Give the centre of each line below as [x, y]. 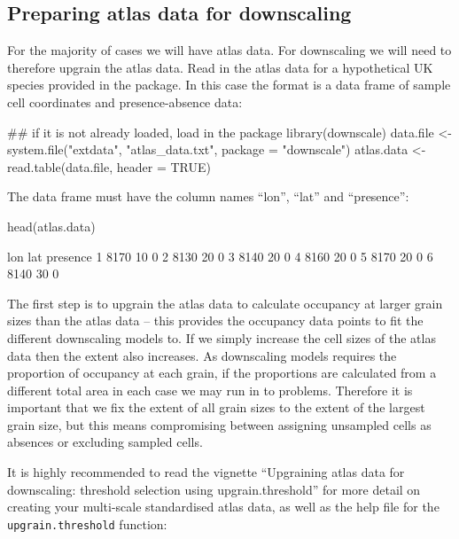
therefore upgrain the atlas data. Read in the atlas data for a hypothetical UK [220, 67]
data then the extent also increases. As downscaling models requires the [202, 355]
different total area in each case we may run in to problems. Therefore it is [210, 390]
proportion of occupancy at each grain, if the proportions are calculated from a [222, 373]
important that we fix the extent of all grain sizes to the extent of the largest [216, 407]
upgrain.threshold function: [87, 523]
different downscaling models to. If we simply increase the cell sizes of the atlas [222, 337]
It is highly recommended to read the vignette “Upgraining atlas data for [206, 472]
